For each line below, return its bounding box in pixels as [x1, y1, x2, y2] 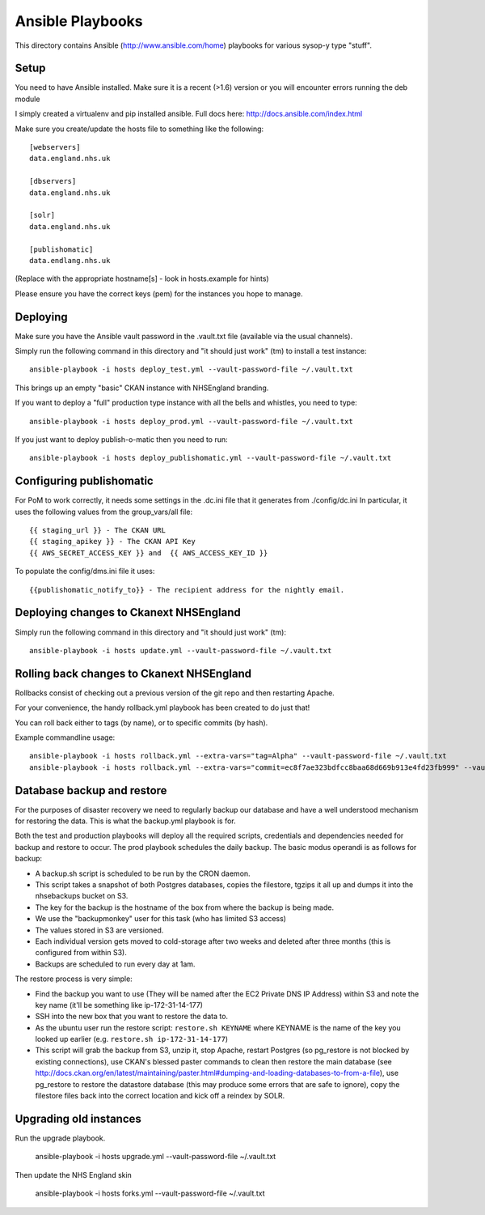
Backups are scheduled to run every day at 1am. [35, 959, 196, 969]
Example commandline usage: [15, 733, 116, 742]
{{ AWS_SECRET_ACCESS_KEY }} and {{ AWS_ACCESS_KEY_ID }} [29, 548, 268, 558]
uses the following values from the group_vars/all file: [15, 507, 193, 516]
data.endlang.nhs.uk [29, 256, 111, 265]
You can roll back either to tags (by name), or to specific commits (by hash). [15, 717, 268, 728]
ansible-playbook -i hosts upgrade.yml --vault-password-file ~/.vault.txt [35, 1152, 276, 1162]
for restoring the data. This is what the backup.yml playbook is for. [15, 816, 236, 826]
